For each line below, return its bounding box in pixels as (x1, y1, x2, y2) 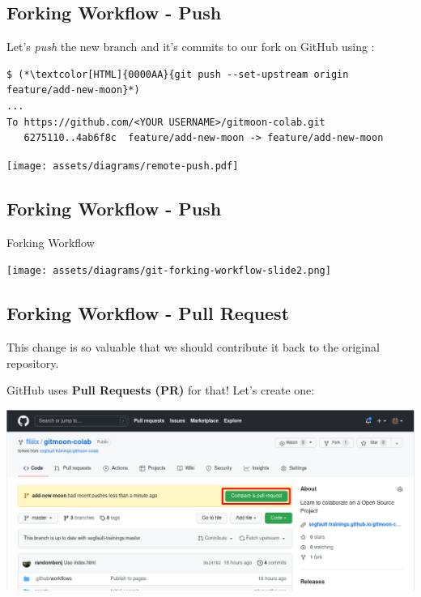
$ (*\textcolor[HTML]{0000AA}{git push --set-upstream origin (6, 68, 349, 80)
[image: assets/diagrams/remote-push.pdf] (6, 160, 239, 172)
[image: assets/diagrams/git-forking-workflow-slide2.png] (6, 265, 331, 277)
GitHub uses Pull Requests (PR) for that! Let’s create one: (6, 382, 315, 399)
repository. (6, 354, 59, 371)
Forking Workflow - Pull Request (6, 301, 290, 326)
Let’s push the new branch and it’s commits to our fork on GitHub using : (6, 38, 375, 55)
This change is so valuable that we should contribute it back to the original (6, 339, 380, 356)
